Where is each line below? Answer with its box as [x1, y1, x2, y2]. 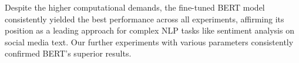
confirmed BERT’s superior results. [5, 47, 132, 59]
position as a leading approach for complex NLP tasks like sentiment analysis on [5, 24, 294, 37]
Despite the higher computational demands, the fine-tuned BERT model [5, 1, 265, 13]
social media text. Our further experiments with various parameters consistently [5, 35, 294, 48]
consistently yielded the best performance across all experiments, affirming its [5, 12, 284, 25]
